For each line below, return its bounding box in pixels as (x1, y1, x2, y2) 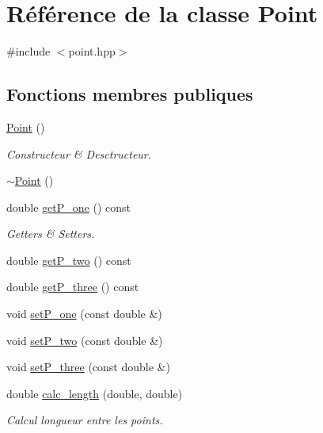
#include (6, 43, 51, 59)
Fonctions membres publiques (6, 82, 253, 106)
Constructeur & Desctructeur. (6, 145, 152, 162)
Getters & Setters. (6, 225, 95, 242)
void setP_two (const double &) (6, 331, 163, 348)
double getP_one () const (6, 198, 131, 215)
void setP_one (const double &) (6, 305, 162, 322)
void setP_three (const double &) (6, 358, 170, 375)
